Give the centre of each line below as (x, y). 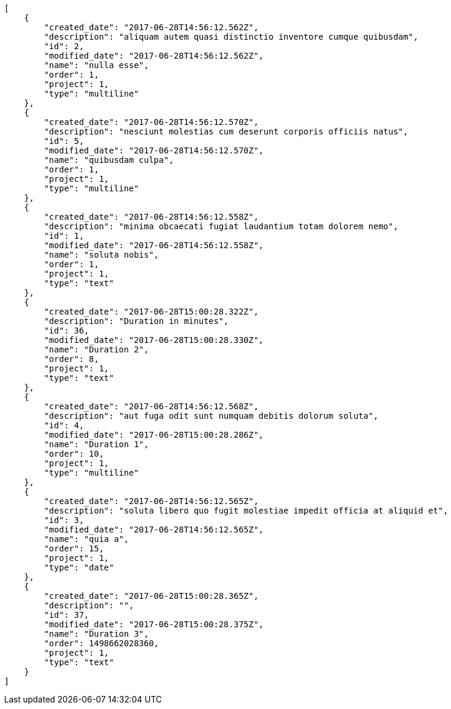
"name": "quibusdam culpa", (109, 160)
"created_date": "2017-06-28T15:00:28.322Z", (151, 312)
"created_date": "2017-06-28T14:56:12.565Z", (151, 501)
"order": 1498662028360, (102, 643)
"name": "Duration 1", (96, 444)
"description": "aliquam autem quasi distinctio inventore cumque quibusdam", (231, 37)
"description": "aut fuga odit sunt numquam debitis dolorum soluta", (211, 416)
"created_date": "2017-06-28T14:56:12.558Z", (151, 217)
